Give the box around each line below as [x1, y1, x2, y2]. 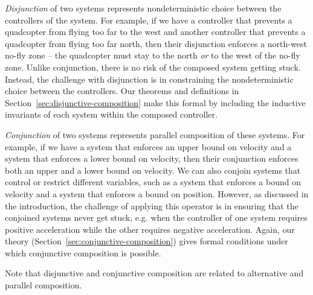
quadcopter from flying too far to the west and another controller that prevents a [5, 25, 306, 38]
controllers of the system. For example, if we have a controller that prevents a [5, 13, 292, 26]
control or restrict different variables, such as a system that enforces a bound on [5, 176, 301, 188]
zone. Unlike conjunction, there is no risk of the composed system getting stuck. [5, 60, 301, 73]
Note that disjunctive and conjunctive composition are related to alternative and [5, 267, 304, 279]
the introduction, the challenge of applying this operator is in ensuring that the [5, 199, 298, 212]
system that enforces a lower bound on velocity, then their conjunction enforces [5, 152, 298, 165]
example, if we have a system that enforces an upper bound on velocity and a [5, 140, 292, 153]
